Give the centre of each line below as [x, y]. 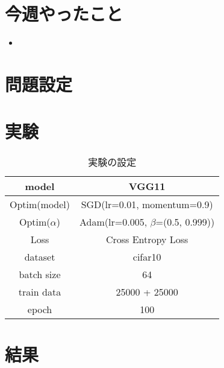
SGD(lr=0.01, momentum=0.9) [147, 205]
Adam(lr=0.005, [114, 222]
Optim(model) [40, 205]
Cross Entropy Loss [147, 240]
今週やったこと [64, 14]
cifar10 [147, 257]
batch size [40, 274]
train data [40, 292]
